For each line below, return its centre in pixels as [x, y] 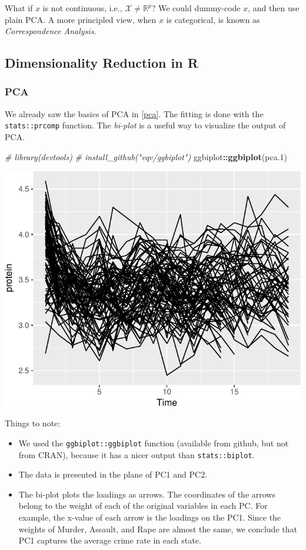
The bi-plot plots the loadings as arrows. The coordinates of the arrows [147, 494]
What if [19, 8]
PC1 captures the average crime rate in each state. [110, 540]
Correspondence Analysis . [51, 31]
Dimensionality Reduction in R [102, 63]
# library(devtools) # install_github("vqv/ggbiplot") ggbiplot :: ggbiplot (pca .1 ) [146, 156]
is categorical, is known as [213, 19]
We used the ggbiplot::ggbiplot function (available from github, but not [154, 443]
